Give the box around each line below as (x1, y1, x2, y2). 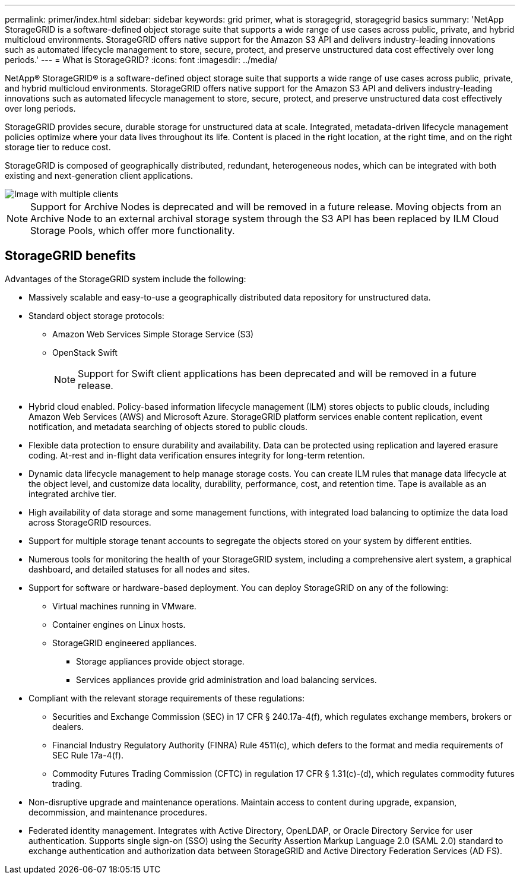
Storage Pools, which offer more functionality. (30, 225, 235, 236)
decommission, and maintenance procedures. (28, 807, 208, 817)
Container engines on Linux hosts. (52, 619, 186, 630)
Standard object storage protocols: (28, 310, 164, 321)
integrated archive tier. (28, 488, 116, 499)
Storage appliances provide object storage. (76, 656, 245, 666)
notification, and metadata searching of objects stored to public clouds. (28, 421, 308, 432)
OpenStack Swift (52, 347, 118, 358)
